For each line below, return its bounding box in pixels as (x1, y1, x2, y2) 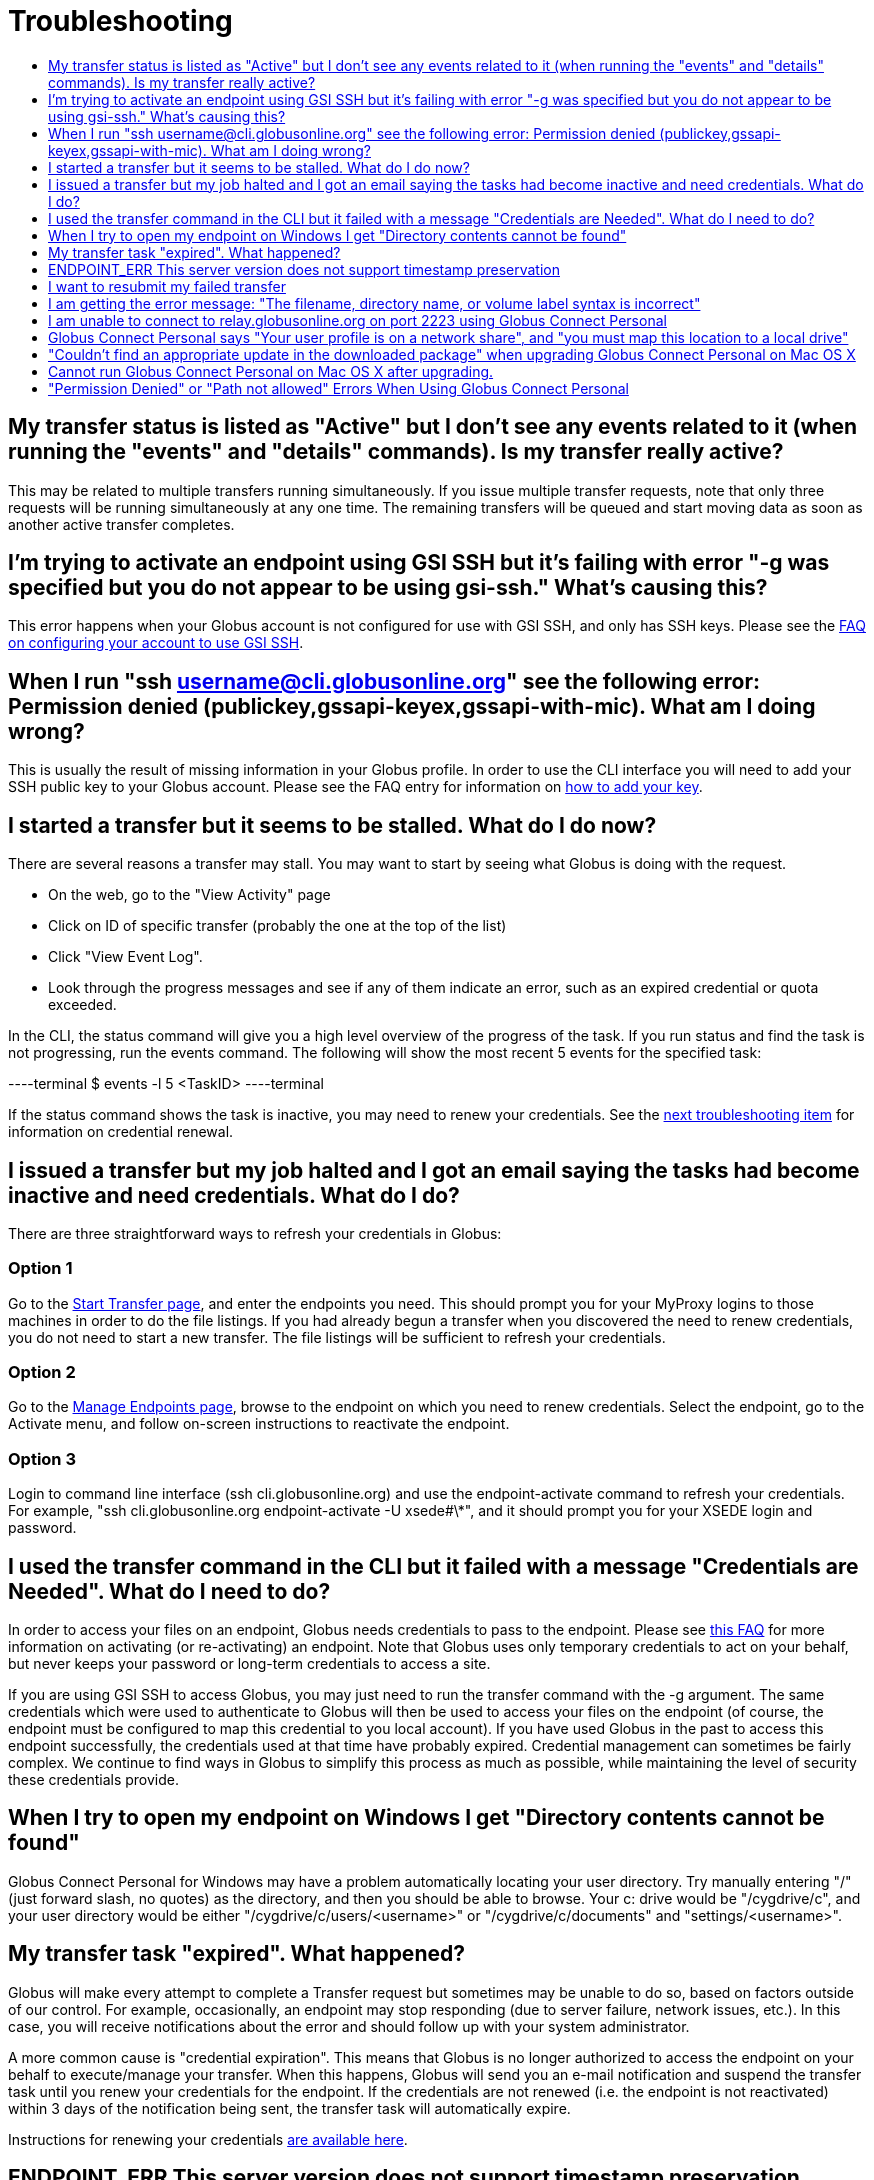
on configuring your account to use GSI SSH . (8, 634, 304, 652)
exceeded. (48, 996, 117, 1014)
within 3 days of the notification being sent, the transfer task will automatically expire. (8, 2099, 571, 2117)
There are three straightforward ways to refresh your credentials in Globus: (8, 1224, 502, 1242)
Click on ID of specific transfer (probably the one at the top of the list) (48, 917, 507, 935)
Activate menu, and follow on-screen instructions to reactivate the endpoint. (8, 1415, 510, 1433)
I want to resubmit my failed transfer (48, 277, 286, 295)
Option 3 (8, 1448, 76, 1469)
